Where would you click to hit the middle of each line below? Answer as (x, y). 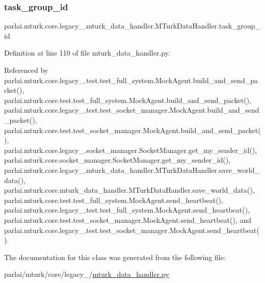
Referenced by (26, 70)
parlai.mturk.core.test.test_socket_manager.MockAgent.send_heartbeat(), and (128, 220)
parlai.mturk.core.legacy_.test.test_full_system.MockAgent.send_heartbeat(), (127, 210)
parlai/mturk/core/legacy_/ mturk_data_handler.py (87, 274)
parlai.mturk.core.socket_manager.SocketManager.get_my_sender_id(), (117, 160)
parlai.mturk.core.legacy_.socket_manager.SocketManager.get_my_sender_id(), (131, 150)
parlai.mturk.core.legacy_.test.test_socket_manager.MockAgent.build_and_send (132, 110)
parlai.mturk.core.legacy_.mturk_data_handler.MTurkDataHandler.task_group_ (132, 26)
